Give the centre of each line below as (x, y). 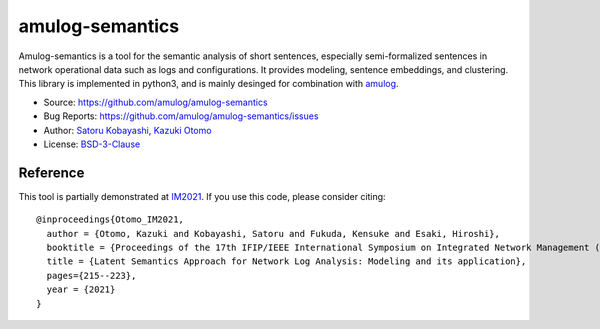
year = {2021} (81, 289)
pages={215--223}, (91, 275)
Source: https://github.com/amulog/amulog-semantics (156, 102)
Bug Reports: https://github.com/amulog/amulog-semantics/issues (181, 116)
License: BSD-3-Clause (92, 144)
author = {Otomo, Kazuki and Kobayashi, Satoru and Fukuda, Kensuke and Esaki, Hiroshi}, (273, 233)
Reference (51, 172)
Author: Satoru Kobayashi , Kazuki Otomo (127, 130)
